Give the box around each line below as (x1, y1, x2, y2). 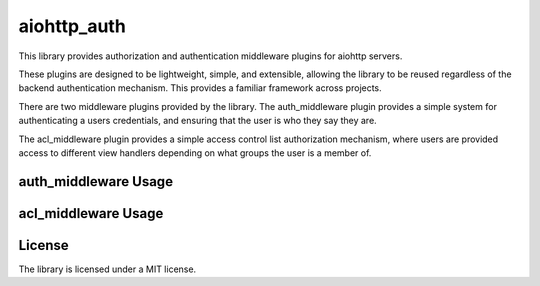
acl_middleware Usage (18, 205, 164, 222)
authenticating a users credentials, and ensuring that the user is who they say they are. (18, 115, 377, 127)
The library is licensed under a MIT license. (18, 263, 197, 275)
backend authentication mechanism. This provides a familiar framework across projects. (18, 82, 382, 94)
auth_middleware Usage (18, 173, 174, 190)
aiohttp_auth (18, 15, 127, 37)
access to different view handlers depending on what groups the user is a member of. (18, 146, 372, 159)
